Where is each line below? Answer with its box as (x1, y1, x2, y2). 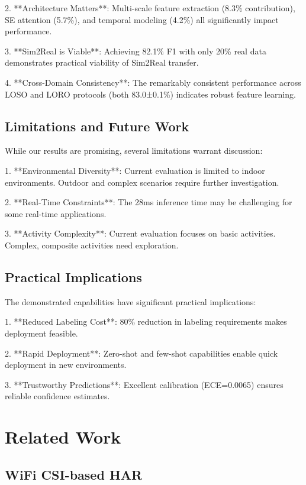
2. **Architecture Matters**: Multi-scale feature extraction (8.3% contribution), (5, 2, 295, 14)
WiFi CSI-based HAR (5, 465, 143, 483)
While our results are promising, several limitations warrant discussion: (5, 144, 263, 157)
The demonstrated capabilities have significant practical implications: (5, 295, 256, 308)
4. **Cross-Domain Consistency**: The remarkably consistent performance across (5, 76, 301, 88)
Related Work (5, 425, 121, 449)
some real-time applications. (5, 207, 107, 219)
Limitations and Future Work (5, 117, 189, 135)
